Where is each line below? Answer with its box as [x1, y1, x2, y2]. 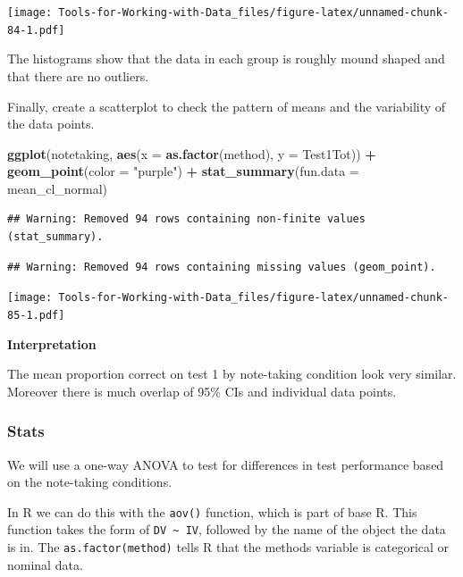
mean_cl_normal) [7, 179, 108, 197]
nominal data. [7, 555, 83, 573]
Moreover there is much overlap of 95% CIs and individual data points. [7, 381, 397, 400]
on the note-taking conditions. [7, 472, 173, 491]
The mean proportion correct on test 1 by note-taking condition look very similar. [7, 364, 457, 383]
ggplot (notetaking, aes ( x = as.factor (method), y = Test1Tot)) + [7, 144, 376, 163]
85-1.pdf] [7, 308, 65, 322]
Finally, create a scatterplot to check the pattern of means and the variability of [7, 96, 446, 115]
